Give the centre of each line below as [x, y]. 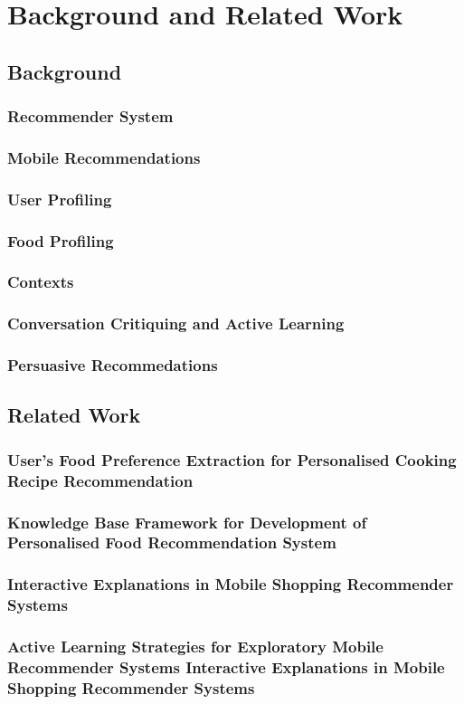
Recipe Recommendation [100, 480]
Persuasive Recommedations [113, 365]
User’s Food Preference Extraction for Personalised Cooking [232, 459]
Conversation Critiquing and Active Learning [176, 323]
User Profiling [60, 199]
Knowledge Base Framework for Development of [187, 522]
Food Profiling [61, 240]
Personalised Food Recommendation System [172, 542]
